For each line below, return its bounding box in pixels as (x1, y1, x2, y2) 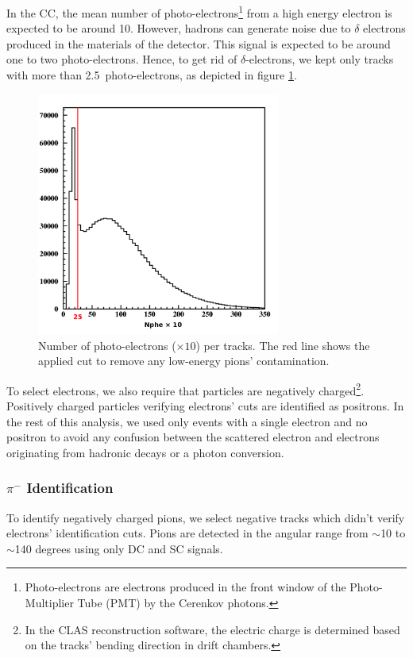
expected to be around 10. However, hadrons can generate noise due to (6, 20, 351, 37)
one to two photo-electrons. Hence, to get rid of (6, 51, 237, 67)
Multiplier (25, 594, 74, 610)
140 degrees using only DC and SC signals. (14, 540, 223, 556)
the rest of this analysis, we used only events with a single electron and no (6, 413, 368, 429)
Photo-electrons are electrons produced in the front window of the (25, 579, 346, 595)
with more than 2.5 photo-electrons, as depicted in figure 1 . (6, 67, 297, 83)
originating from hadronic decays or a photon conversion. (6, 444, 284, 460)
